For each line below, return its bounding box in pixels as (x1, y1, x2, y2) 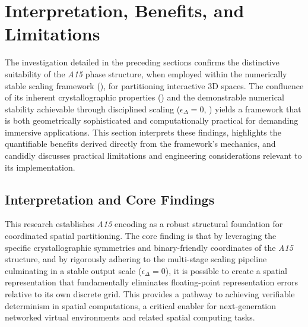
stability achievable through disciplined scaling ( (5, 102, 180, 115)
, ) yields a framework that (204, 102, 301, 115)
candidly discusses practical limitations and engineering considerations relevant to (5, 149, 302, 162)
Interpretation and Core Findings (5, 190, 215, 208)
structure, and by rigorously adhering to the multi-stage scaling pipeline (5, 253, 267, 265)
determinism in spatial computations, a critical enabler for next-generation (5, 299, 277, 312)
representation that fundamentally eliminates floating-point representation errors (5, 276, 299, 288)
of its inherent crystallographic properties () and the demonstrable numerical (5, 91, 284, 103)
